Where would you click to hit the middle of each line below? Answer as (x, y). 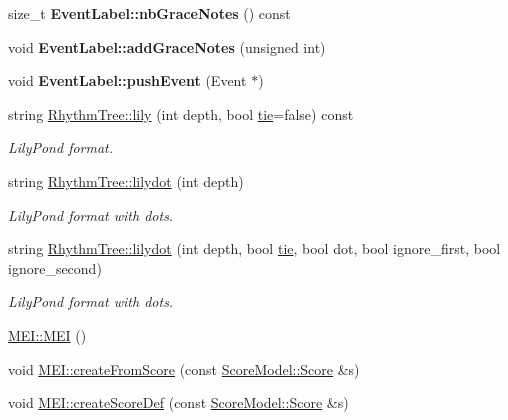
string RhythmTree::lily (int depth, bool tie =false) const (181, 113)
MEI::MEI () (47, 334)
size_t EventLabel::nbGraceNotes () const (149, 13)
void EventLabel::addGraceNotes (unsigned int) (167, 46)
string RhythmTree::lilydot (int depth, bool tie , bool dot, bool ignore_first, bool (254, 248)
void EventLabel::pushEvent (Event (127, 80)
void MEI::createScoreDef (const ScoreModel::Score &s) (178, 402)
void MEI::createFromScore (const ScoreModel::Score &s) (184, 368)
